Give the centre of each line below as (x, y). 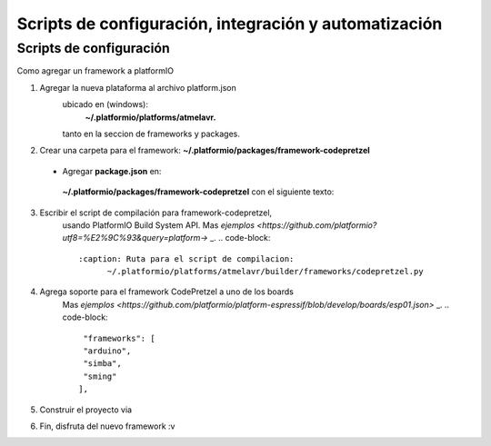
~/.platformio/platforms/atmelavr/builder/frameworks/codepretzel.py (265, 272)
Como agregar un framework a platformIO (95, 71)
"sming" (100, 376)
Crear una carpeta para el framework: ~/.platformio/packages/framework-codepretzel (205, 151)
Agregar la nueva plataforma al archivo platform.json (138, 87)
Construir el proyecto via (85, 410)
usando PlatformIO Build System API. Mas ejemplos (158, 225)
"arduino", (107, 351)
